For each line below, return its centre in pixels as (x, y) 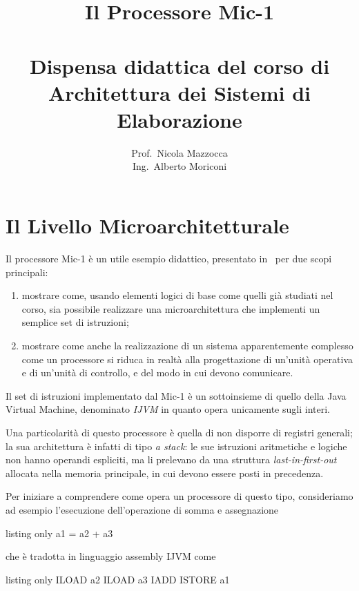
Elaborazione (179, 119)
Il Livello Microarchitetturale (147, 225)
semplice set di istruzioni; (75, 322)
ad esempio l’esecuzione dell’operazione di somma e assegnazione (142, 509)
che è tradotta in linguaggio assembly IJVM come (111, 556)
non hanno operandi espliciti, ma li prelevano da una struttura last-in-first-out (171, 459)
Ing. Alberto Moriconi (179, 166)
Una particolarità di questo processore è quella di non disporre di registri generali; (179, 432)
